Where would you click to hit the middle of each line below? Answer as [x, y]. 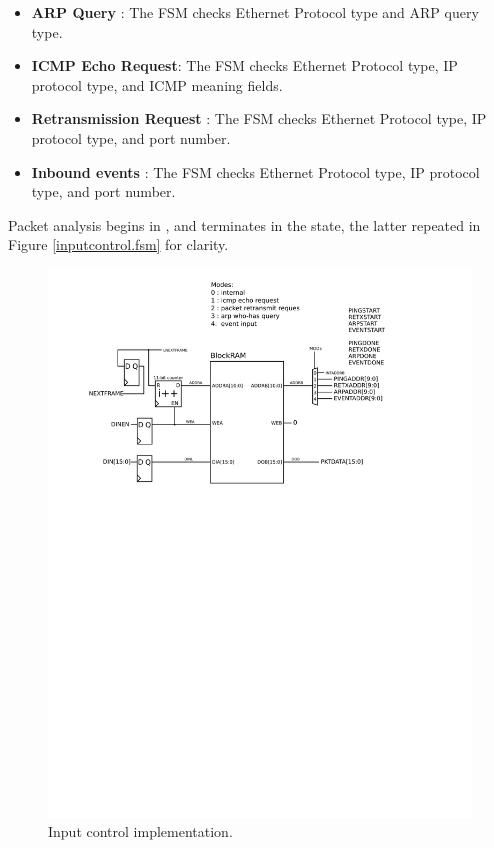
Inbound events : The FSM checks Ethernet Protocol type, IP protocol [255, 171]
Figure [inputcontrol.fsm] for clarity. [118, 244]
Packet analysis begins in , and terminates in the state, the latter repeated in [244, 224]
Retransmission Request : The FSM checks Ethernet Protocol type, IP [259, 118]
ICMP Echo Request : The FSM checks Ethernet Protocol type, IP [244, 65]
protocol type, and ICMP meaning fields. [157, 84]
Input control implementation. [140, 831]
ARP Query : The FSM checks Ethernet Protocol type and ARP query [255, 12]
